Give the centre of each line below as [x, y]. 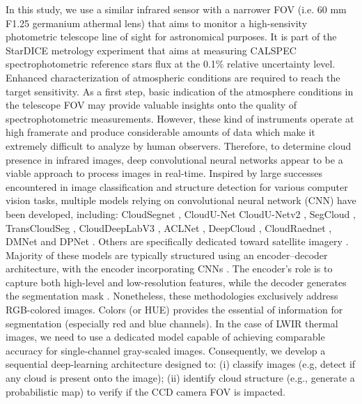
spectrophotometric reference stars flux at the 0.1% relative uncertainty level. [171, 64]
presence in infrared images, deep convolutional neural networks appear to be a [174, 159]
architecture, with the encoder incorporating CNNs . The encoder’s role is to [169, 269]
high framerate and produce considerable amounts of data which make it [160, 132]
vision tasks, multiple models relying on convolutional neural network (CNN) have [181, 200]
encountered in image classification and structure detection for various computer [177, 186]
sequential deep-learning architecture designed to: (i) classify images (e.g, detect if [181, 364]
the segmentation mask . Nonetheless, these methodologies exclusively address [172, 296]
